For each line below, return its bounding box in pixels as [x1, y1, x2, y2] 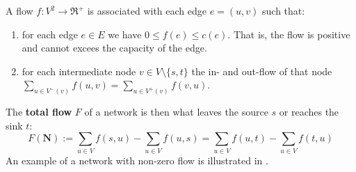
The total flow [6, 104, 72, 119]
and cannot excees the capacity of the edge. [22, 40, 207, 55]
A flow [6, 3, 33, 17]
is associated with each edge [87, 3, 207, 17]
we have [108, 26, 142, 41]
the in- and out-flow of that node [191, 63, 332, 78]
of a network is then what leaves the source [84, 104, 268, 119]
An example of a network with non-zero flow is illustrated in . [6, 153, 268, 167]
